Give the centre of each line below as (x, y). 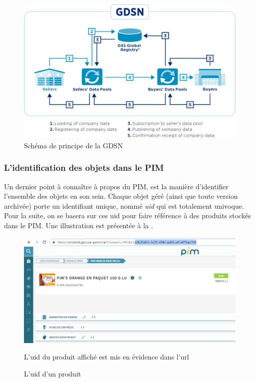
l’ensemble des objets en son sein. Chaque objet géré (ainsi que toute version (121, 196)
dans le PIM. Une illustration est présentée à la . (79, 225)
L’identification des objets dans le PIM (84, 168)
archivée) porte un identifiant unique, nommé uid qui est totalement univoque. (124, 205)
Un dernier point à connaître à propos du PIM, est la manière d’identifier (116, 186)
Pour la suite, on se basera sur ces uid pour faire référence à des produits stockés (127, 215)
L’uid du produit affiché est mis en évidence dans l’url (107, 357)
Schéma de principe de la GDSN (73, 145)
